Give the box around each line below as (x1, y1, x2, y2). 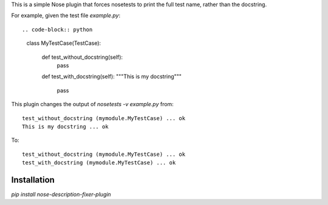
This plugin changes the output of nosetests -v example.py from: (11, 101, 174, 108)
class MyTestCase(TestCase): (26, 39, 101, 47)
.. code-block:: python (22, 26, 93, 33)
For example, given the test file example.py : (11, 12, 121, 19)
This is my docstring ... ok (22, 123, 109, 130)
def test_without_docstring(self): (41, 53, 123, 61)
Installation (11, 175, 55, 185)
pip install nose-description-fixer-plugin (11, 190, 112, 198)
